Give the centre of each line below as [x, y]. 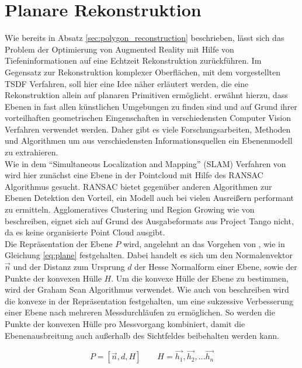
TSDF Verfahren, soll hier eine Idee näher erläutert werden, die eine [127, 83]
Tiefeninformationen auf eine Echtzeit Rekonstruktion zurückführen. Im [133, 60]
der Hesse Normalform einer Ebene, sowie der [216, 266]
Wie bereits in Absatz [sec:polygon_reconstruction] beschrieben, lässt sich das [145, 38]
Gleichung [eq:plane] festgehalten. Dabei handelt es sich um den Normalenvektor [149, 255]
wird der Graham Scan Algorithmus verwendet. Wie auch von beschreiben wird [147, 289]
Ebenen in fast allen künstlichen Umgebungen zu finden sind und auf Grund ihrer [151, 106]
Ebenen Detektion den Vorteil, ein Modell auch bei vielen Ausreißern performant [149, 198]
